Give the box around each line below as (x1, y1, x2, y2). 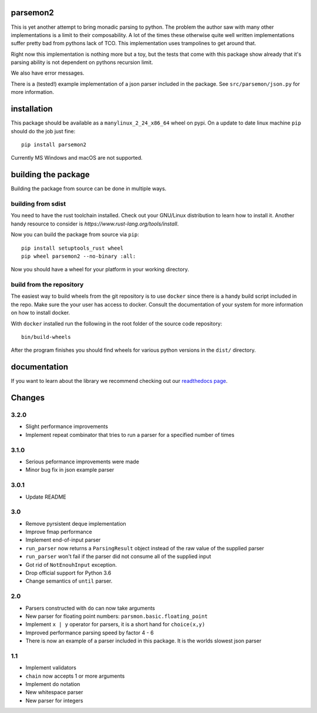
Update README (25, 493, 67, 500)
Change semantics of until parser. (25, 577, 113, 584)
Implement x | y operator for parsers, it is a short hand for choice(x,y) (25, 621, 205, 628)
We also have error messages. (11, 69, 85, 76)
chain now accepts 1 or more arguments (25, 672, 125, 680)
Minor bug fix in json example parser (25, 466, 114, 473)
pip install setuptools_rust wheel (21, 244, 124, 251)
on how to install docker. (11, 309, 70, 317)
